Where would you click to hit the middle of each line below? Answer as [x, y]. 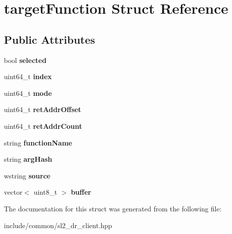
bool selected [25, 60]
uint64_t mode [28, 93]
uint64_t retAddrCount [43, 126]
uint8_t [45, 192]
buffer [81, 192]
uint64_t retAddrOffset [43, 109]
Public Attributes [50, 39]
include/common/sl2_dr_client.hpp [58, 225]
